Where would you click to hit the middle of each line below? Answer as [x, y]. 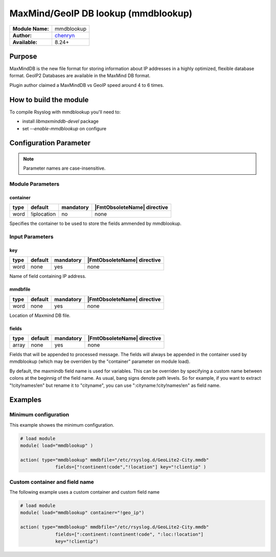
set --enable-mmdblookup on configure [64, 128]
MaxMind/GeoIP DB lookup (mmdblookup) [101, 13]
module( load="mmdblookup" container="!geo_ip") [82, 513]
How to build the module [49, 100]
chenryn [65, 35]
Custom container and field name [52, 482]
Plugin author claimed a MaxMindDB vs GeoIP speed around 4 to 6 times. [87, 85]
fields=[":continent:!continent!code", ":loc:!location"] [130, 534]
